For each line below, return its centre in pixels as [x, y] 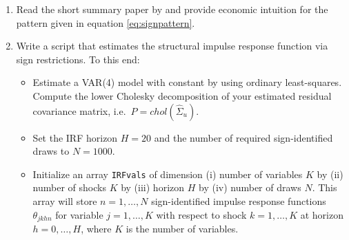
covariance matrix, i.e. [79, 110]
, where [96, 229]
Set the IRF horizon [75, 137]
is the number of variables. [182, 229]
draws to [51, 151]
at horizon [322, 214]
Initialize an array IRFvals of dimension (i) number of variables [168, 174]
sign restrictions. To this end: [78, 59]
